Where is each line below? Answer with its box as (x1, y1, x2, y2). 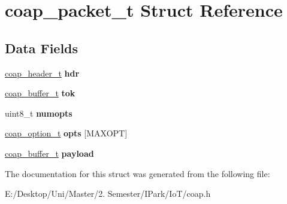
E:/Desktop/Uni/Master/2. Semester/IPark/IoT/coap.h (5, 187, 211, 200)
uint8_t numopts (5, 106, 72, 119)
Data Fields (5, 38, 78, 57)
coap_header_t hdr (5, 66, 80, 79)
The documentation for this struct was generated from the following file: (5, 167, 270, 179)
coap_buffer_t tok (5, 87, 75, 99)
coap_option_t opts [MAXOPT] (5, 127, 128, 139)
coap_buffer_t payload (5, 147, 94, 159)
